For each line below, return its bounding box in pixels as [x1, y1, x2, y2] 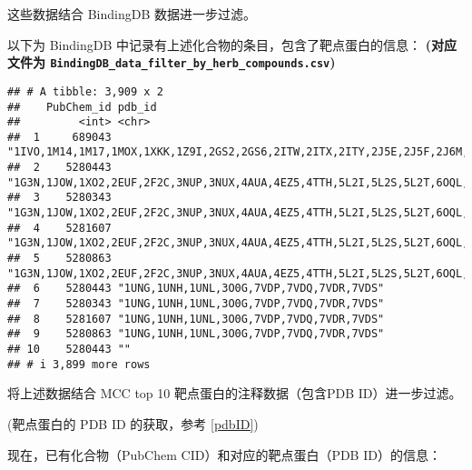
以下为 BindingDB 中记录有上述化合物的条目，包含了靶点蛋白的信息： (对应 [7, 35, 457, 54]
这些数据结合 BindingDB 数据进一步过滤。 [7, 5, 256, 23]
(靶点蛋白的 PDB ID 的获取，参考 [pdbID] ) [7, 414, 259, 433]
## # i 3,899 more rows [7, 357, 151, 371]
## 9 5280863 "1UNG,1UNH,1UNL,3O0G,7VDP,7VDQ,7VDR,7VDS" [7, 327, 385, 341]
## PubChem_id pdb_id [7, 100, 157, 114]
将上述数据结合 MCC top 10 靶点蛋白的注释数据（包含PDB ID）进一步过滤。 [7, 384, 462, 403]
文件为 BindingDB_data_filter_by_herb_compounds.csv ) [7, 53, 336, 72]
